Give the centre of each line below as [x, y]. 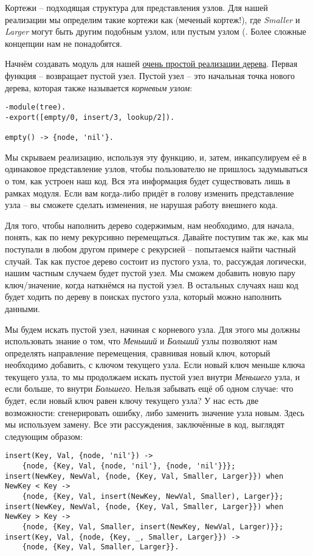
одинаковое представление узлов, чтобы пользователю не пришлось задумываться [156, 169]
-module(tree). [36, 107]
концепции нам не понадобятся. [64, 43]
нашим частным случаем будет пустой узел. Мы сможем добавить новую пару [150, 273]
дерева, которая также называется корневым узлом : [99, 87]
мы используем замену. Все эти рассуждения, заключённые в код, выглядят [145, 424]
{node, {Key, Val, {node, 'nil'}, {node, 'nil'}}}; [129, 466]
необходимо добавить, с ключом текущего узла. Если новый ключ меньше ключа [155, 365]
